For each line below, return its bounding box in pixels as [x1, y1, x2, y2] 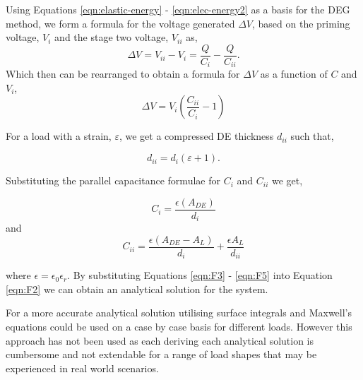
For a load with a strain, [6, 129, 112, 143]
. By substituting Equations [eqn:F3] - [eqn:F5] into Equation [67, 268, 333, 283]
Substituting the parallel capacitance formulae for [6, 173, 220, 188]
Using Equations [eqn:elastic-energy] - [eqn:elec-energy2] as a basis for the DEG [6, 2, 350, 16]
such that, [290, 129, 334, 143]
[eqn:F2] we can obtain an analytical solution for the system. [6, 281, 268, 296]
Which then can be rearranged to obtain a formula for [6, 66, 240, 81]
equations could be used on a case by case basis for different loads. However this [6, 319, 352, 334]
